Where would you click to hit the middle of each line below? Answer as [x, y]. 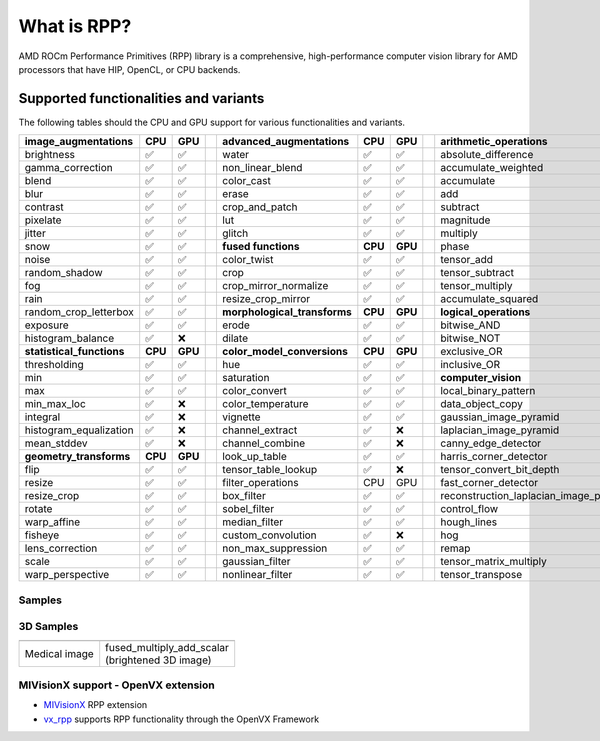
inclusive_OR [470, 365]
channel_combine [263, 443]
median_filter [252, 522]
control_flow [469, 509]
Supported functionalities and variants [141, 98]
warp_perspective [67, 575]
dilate [235, 338]
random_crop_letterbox [79, 312]
